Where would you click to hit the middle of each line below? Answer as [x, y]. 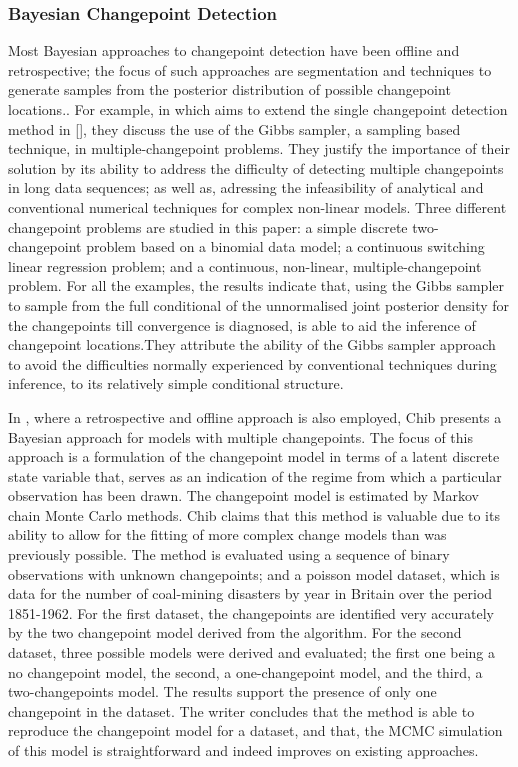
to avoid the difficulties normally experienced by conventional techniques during [252, 363]
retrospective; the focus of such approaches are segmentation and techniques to [250, 69]
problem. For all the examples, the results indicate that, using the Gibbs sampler [256, 285]
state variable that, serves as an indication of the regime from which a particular [255, 475]
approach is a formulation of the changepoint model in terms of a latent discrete [254, 456]
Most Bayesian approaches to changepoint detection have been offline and [234, 50]
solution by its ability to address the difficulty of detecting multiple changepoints [256, 167]
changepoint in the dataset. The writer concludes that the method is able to [241, 710]
